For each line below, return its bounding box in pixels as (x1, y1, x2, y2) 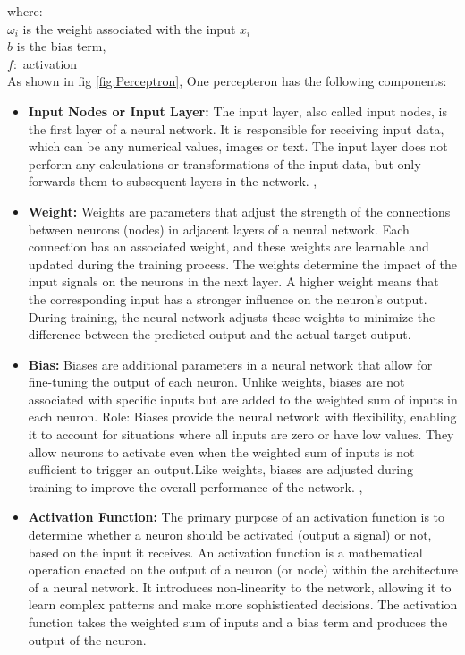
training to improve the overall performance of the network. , (28, 477, 363, 496)
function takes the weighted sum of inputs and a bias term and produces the (28, 613, 448, 631)
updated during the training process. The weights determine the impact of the (28, 254, 457, 273)
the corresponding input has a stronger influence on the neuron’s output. (28, 289, 427, 308)
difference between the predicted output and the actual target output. (28, 325, 411, 344)
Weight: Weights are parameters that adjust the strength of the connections (28, 201, 451, 220)
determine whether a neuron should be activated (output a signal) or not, (28, 525, 432, 544)
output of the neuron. (28, 630, 147, 649)
